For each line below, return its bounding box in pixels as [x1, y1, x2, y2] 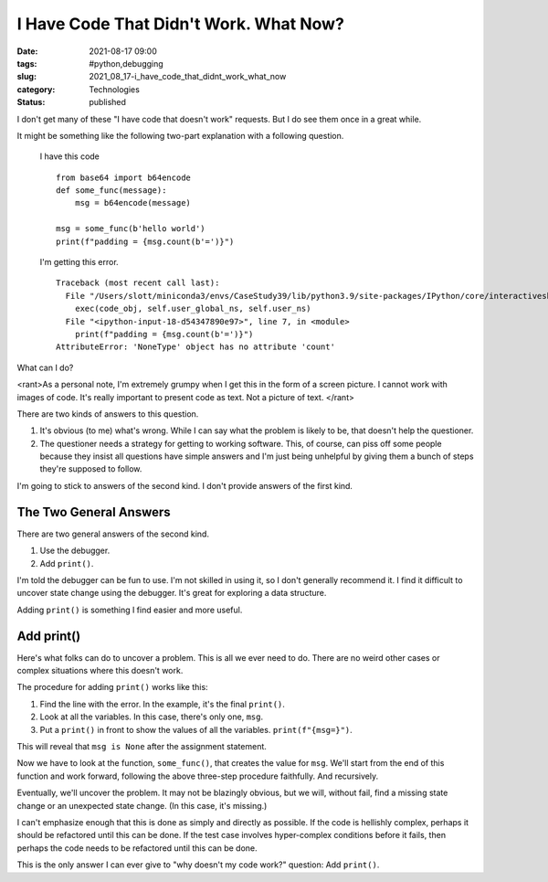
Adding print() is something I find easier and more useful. [16, 604, 243, 615]
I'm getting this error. [39, 257, 119, 268]
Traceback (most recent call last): [56, 278, 220, 288]
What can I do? [16, 362, 74, 373]
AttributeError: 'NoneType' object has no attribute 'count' [56, 342, 335, 352]
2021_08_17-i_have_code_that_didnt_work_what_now [89, 71, 287, 82]
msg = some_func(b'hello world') [56, 224, 205, 234]
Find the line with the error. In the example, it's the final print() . [39, 698, 285, 709]
